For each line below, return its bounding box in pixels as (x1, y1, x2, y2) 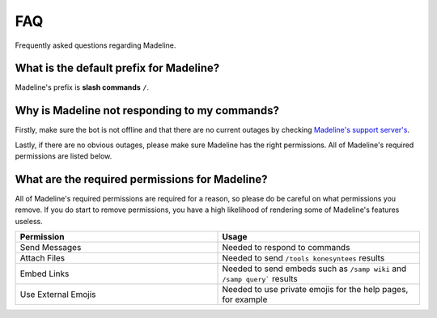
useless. (15, 216, 44, 226)
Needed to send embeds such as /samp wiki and (222, 263, 407, 274)
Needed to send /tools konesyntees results (222, 252, 385, 264)
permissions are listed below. (15, 151, 112, 161)
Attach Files (19, 252, 66, 264)
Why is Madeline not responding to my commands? (15, 104, 279, 117)
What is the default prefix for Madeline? (15, 61, 220, 75)
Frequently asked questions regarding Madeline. (15, 40, 176, 50)
